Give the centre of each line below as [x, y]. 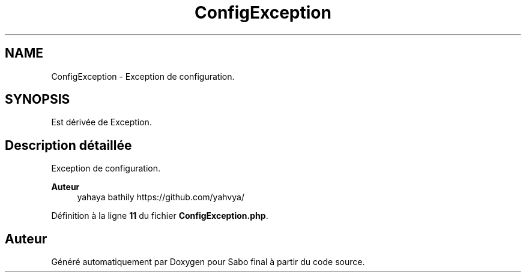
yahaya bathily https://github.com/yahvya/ [161, 197]
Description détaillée [68, 145]
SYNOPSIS [38, 100]
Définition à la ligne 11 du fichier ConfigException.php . [160, 216]
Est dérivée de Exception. [101, 122]
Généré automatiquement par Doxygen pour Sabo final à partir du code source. [208, 262]
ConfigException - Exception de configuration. [143, 76]
